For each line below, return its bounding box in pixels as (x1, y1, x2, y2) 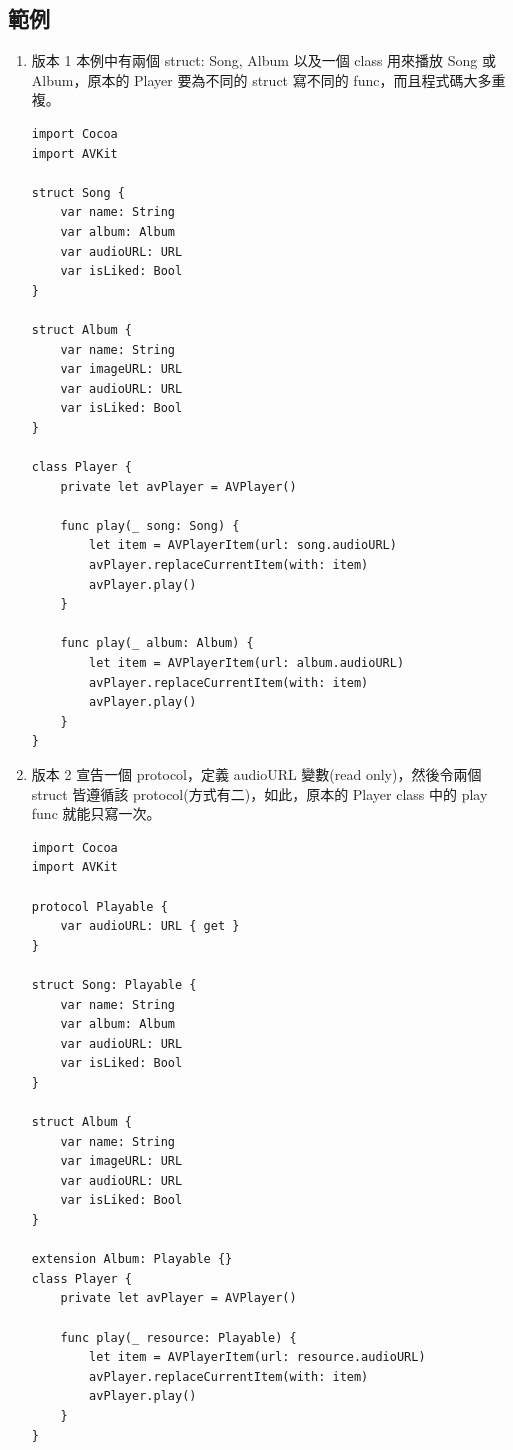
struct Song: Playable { (31, 977, 197, 992)
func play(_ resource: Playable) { (60, 1330, 297, 1345)
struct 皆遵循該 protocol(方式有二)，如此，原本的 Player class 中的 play (31, 783, 488, 804)
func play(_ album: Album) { (60, 636, 254, 651)
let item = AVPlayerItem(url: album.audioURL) (89, 656, 405, 671)
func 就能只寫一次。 (31, 803, 161, 824)
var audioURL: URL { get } (60, 919, 240, 934)
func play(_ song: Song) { (60, 518, 240, 533)
